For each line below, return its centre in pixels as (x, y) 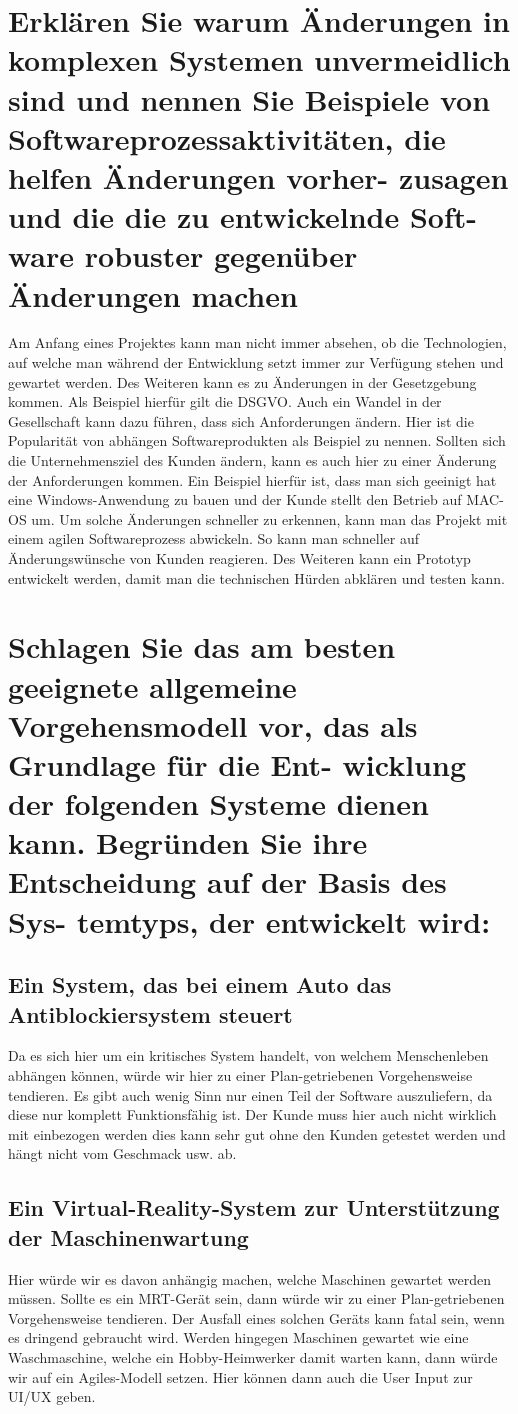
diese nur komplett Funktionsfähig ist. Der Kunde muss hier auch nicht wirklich (252, 1114)
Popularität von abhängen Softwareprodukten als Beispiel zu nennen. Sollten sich (257, 440)
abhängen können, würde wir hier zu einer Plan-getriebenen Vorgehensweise (240, 1075)
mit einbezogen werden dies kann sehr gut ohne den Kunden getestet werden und (257, 1133)
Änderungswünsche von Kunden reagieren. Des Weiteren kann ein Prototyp (239, 557)
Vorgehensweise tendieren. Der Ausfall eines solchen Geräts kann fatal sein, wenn (256, 1317)
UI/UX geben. (52, 1396)
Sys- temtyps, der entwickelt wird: (249, 920)
